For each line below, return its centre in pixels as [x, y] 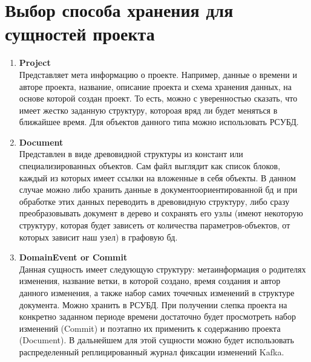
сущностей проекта [80, 34]
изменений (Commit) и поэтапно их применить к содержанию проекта [150, 328]
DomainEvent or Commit [73, 257]
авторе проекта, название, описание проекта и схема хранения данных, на [155, 86]
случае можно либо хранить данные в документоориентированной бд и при [158, 189]
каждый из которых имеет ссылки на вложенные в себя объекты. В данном [157, 177]
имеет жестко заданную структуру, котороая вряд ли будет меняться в [148, 110]
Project [35, 63]
